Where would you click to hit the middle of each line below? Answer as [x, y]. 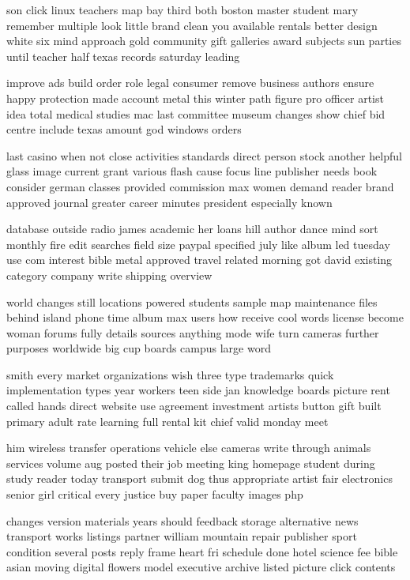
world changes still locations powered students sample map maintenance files [192, 301]
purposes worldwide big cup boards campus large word [139, 348]
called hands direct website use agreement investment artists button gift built [194, 406]
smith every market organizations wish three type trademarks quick [170, 374]
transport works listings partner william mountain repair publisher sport [182, 536]
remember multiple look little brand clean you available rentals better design [192, 25]
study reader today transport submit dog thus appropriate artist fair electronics [199, 478]
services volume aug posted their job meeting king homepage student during [191, 463]
